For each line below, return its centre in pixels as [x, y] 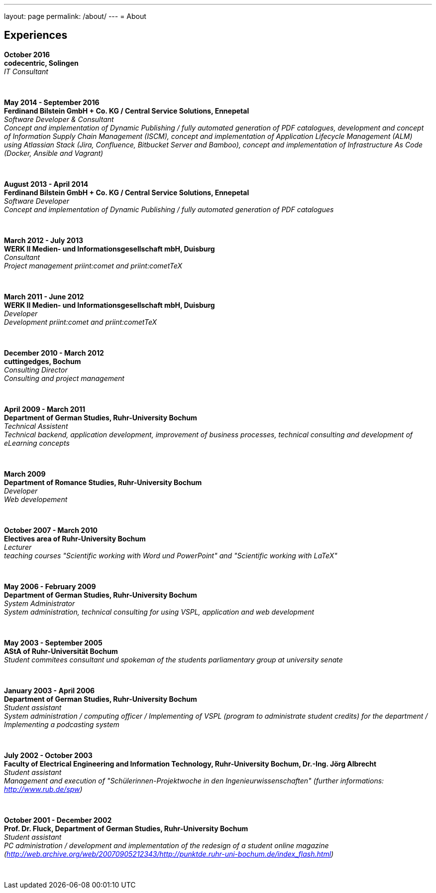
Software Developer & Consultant [59, 119]
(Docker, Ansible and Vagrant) [54, 153]
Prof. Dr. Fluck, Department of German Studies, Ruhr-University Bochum [126, 828]
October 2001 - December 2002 [58, 820]
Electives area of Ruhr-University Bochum [75, 538]
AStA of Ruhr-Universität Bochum [61, 651]
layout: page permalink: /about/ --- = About [75, 16]
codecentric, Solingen [41, 63]
